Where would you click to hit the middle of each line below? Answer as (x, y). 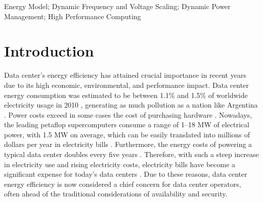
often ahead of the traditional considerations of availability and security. (116, 194)
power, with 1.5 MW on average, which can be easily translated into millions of (127, 134)
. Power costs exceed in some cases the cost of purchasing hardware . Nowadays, (128, 114)
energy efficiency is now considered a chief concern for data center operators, (123, 184)
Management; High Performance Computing (73, 16)
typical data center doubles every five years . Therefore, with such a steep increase (131, 154)
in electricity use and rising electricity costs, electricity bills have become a (120, 164)
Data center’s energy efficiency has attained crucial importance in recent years (125, 75)
